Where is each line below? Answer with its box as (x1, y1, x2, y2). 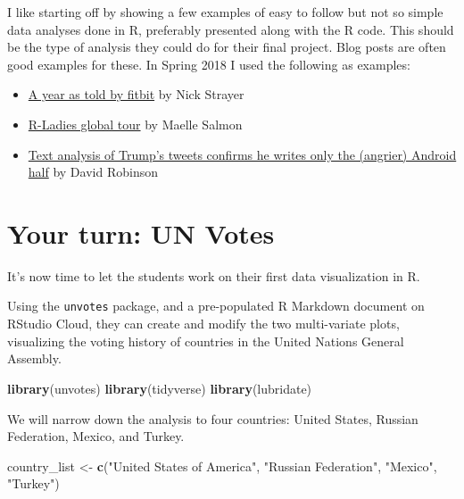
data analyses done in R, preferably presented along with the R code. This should (7, 20, 454, 38)
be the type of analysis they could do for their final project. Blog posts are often (7, 37, 446, 56)
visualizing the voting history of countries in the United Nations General (7, 331, 404, 350)
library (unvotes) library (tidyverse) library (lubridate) (7, 378, 312, 397)
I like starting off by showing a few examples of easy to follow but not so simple (7, 3, 443, 21)
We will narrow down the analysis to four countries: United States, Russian (7, 409, 418, 428)
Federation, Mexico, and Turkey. (7, 427, 185, 445)
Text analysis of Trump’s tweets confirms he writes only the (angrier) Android (28, 145, 457, 163)
